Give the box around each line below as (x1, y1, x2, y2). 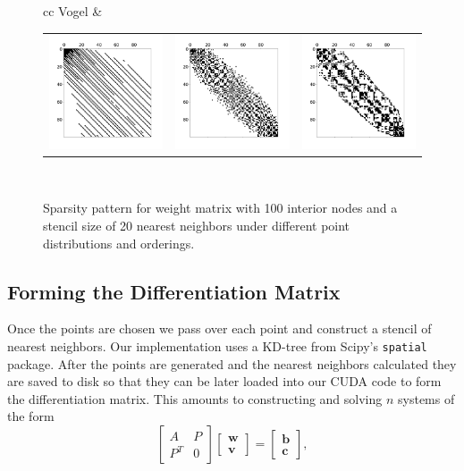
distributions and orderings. (43, 233, 195, 252)
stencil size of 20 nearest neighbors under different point (43, 215, 350, 234)
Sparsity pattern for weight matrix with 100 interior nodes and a (43, 198, 398, 217)
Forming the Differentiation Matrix (7, 277, 341, 305)
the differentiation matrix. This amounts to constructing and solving (7, 389, 383, 408)
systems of (398, 389, 455, 408)
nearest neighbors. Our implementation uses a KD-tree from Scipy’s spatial (7, 336, 427, 355)
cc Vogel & (43, 2, 103, 20)
